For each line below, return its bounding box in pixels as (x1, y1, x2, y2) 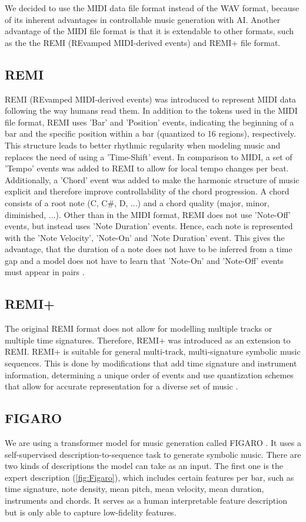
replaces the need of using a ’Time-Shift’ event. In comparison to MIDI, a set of (5, 150, 292, 163)
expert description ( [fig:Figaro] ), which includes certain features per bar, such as (5, 471, 294, 483)
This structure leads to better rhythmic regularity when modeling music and (5, 138, 281, 151)
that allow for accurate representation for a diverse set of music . (5, 380, 238, 392)
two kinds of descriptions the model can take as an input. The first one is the (5, 460, 284, 472)
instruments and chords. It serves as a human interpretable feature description (5, 494, 287, 507)
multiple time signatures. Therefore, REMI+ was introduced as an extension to (5, 333, 291, 346)
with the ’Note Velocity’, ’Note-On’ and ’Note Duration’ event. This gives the (5, 231, 285, 243)
